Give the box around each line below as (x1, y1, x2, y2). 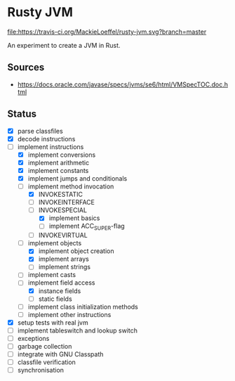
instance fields (38, 286, 81, 295)
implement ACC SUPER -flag (48, 222, 125, 232)
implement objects (27, 239, 82, 247)
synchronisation (17, 366, 65, 375)
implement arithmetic (27, 158, 90, 167)
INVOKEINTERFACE (38, 198, 95, 207)
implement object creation (38, 247, 114, 255)
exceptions (17, 334, 50, 342)
